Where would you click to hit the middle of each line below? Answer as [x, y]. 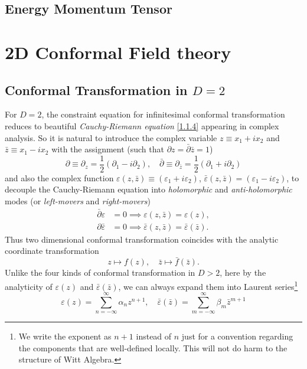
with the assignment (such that [108, 149]
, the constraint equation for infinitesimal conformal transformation [163, 114]
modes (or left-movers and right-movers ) [78, 200]
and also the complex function [59, 177]
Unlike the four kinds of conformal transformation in [100, 272]
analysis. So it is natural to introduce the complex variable [111, 137]
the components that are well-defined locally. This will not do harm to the [153, 347]
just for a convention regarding [237, 336]
